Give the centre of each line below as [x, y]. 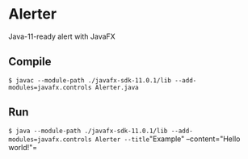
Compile [30, 62]
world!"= [23, 147]
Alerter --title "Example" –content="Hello [168, 139]
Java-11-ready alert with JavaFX [62, 36]
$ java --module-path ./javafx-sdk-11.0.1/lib [88, 131]
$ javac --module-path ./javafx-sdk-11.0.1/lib [90, 80]
